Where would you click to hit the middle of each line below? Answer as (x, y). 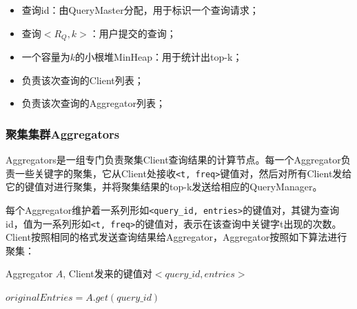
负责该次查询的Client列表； (83, 80)
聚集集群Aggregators (63, 133)
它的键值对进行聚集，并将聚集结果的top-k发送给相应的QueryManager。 (164, 187)
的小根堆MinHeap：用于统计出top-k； (159, 57)
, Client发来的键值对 (108, 273)
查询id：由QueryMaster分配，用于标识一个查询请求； (140, 10)
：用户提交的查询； (133, 33)
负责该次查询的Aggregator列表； (93, 103)
